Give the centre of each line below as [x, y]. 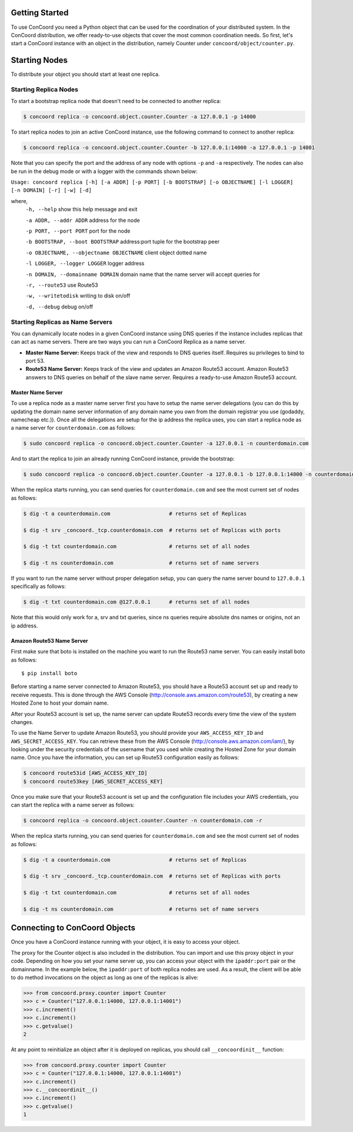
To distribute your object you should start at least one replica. [85, 74]
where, [19, 201]
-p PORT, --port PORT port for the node [78, 231]
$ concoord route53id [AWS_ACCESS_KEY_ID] [85, 773]
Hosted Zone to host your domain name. [60, 703]
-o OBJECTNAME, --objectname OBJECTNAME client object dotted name [116, 253]
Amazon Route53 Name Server [49, 640]
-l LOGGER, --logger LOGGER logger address [85, 263]
